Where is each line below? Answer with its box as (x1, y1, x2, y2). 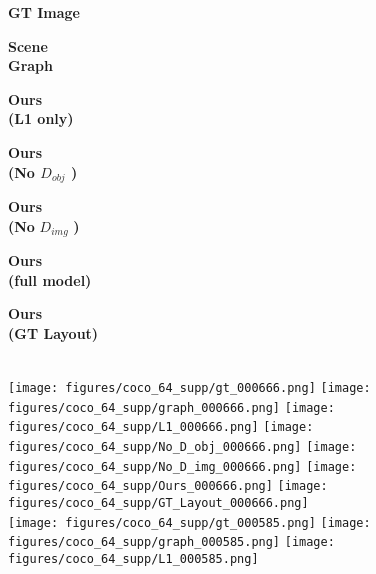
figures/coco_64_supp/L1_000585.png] (8, 551, 259, 566)
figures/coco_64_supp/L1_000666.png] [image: (8, 420, 314, 435)
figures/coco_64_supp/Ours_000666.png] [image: (8, 479, 328, 494)
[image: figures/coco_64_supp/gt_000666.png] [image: (8, 381, 371, 396)
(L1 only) (8, 108, 74, 129)
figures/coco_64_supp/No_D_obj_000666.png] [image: (8, 440, 357, 454)
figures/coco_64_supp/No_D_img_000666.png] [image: (8, 459, 357, 474)
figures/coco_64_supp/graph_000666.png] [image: (8, 400, 335, 415)
